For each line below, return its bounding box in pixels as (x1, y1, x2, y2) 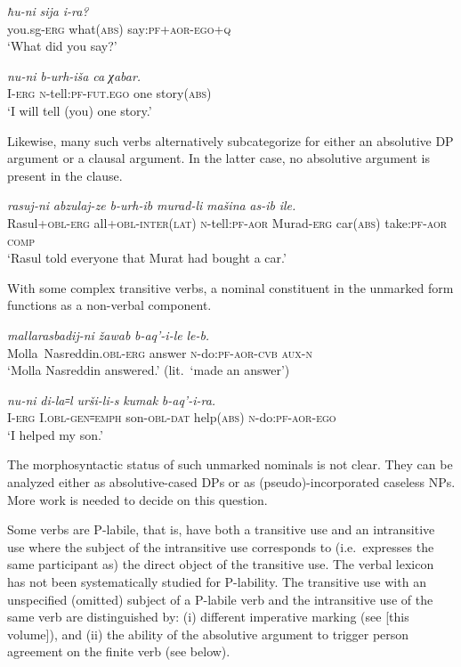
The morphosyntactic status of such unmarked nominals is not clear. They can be (7, 455, 453, 474)
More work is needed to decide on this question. (7, 490, 268, 508)
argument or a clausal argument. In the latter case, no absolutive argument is (7, 149, 430, 167)
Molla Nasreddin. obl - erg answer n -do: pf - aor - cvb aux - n (7, 343, 312, 362)
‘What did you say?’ (7, 37, 117, 55)
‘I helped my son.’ (7, 425, 103, 443)
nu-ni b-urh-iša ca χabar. (7, 66, 142, 85)
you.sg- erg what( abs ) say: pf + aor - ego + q (7, 19, 231, 37)
